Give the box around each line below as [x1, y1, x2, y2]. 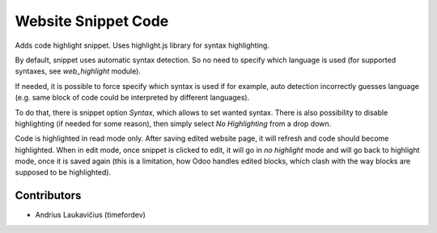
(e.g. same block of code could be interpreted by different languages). [15, 93, 250, 103]
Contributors [15, 189, 82, 202]
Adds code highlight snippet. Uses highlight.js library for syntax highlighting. [15, 40, 270, 50]
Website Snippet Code [15, 12, 169, 30]
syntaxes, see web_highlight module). [15, 66, 142, 76]
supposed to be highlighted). [15, 167, 112, 177]
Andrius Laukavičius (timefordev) [35, 210, 146, 220]
